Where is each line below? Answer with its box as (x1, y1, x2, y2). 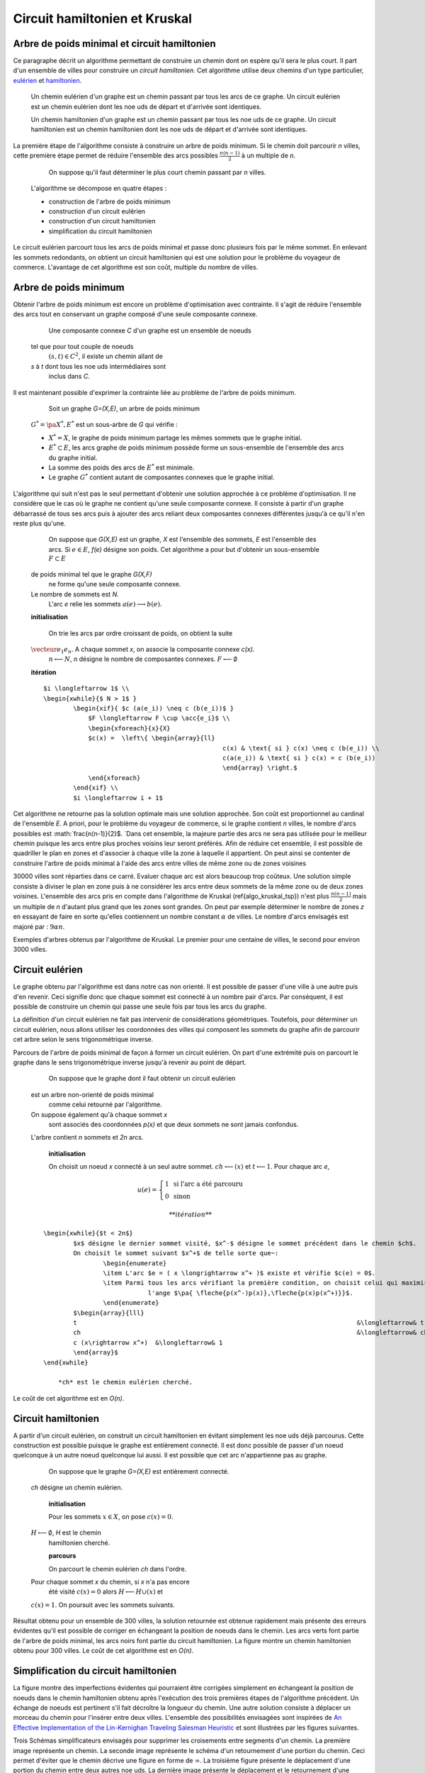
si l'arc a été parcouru (173, 1180, 244, 1188)
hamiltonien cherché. (48, 1538, 110, 1547)
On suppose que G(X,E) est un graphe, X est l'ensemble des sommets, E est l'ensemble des (48, 535, 317, 544)
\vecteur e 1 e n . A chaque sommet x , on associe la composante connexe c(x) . (30, 645, 255, 655)
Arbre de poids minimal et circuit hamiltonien (13, 38, 216, 50)
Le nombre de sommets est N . (30, 589, 120, 599)
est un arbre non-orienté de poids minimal (30, 1090, 154, 1099)
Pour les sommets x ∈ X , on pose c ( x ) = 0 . (48, 1512, 174, 1521)
